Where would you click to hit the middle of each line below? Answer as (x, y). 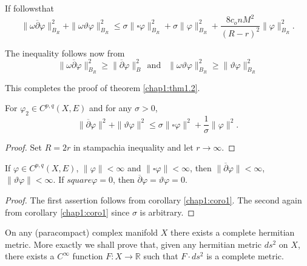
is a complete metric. (245, 256)
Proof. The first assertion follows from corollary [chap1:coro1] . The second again (153, 200)
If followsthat (29, 8)
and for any (110, 108)
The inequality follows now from (65, 53)
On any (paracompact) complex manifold (82, 232)
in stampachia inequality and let (133, 147)
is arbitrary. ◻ (167, 212)
